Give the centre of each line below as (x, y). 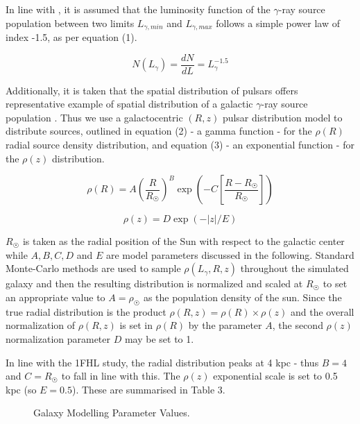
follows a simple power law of (278, 23)
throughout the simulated (294, 268)
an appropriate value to (55, 297)
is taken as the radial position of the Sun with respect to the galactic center (183, 241)
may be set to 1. (159, 339)
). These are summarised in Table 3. (148, 389)
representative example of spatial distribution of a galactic (129, 104)
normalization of (41, 325)
